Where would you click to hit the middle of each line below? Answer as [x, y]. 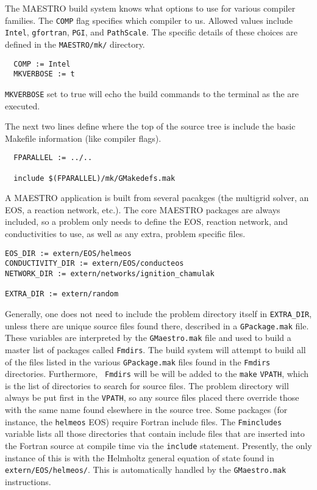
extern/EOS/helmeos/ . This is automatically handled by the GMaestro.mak [146, 470]
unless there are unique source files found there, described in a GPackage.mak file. [157, 325]
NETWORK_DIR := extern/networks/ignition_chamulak [110, 273]
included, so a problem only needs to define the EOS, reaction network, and [147, 221]
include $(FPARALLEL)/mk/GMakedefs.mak [94, 178]
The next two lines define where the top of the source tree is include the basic [150, 126]
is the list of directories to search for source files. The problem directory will [147, 385]
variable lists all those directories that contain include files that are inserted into [155, 433]
